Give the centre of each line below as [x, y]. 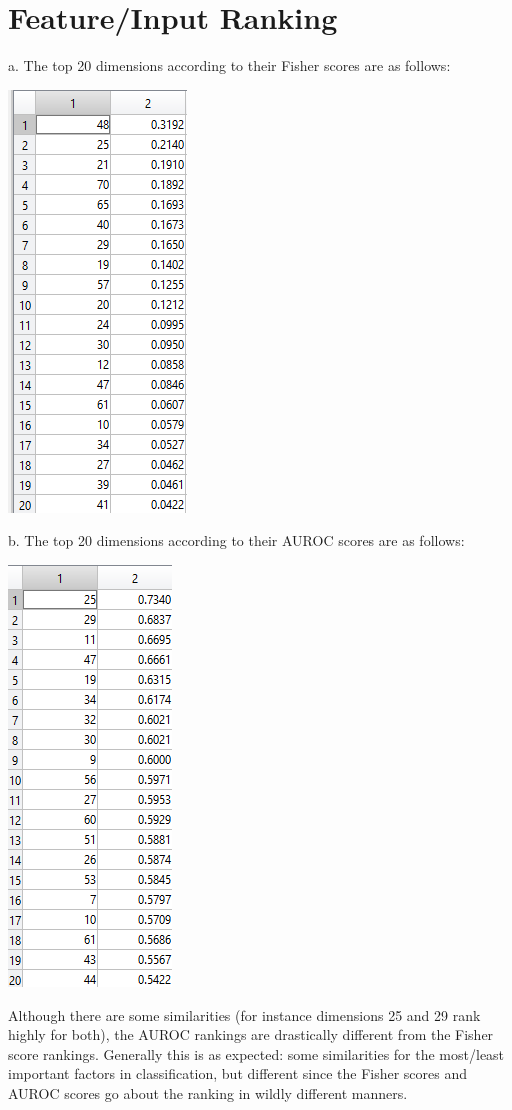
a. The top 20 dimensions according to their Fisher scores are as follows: [229, 65]
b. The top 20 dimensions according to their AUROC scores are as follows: [236, 540]
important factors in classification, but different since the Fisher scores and [238, 1073]
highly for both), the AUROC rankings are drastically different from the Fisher [251, 1034]
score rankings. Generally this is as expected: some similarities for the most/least [256, 1053]
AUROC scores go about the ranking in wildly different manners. [208, 1092]
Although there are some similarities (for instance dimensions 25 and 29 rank [244, 1014]
